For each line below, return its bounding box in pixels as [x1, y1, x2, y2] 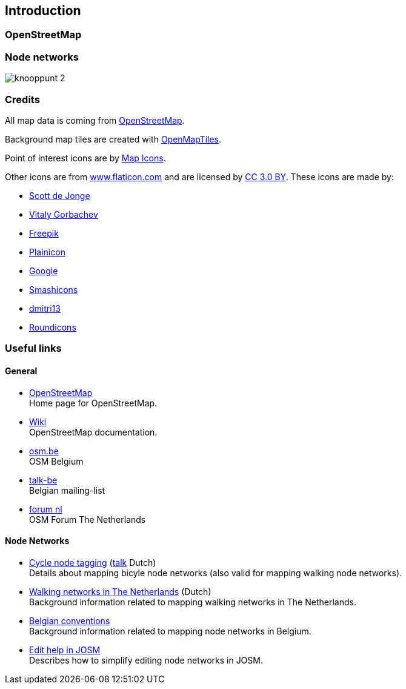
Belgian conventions [29, 615, 110, 626]
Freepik [29, 227, 59, 238]
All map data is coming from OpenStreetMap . [5, 115, 185, 126]
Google [29, 265, 58, 276]
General [5, 365, 38, 376]
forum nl [29, 503, 62, 514]
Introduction [5, 3, 81, 18]
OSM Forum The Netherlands [29, 514, 146, 525]
